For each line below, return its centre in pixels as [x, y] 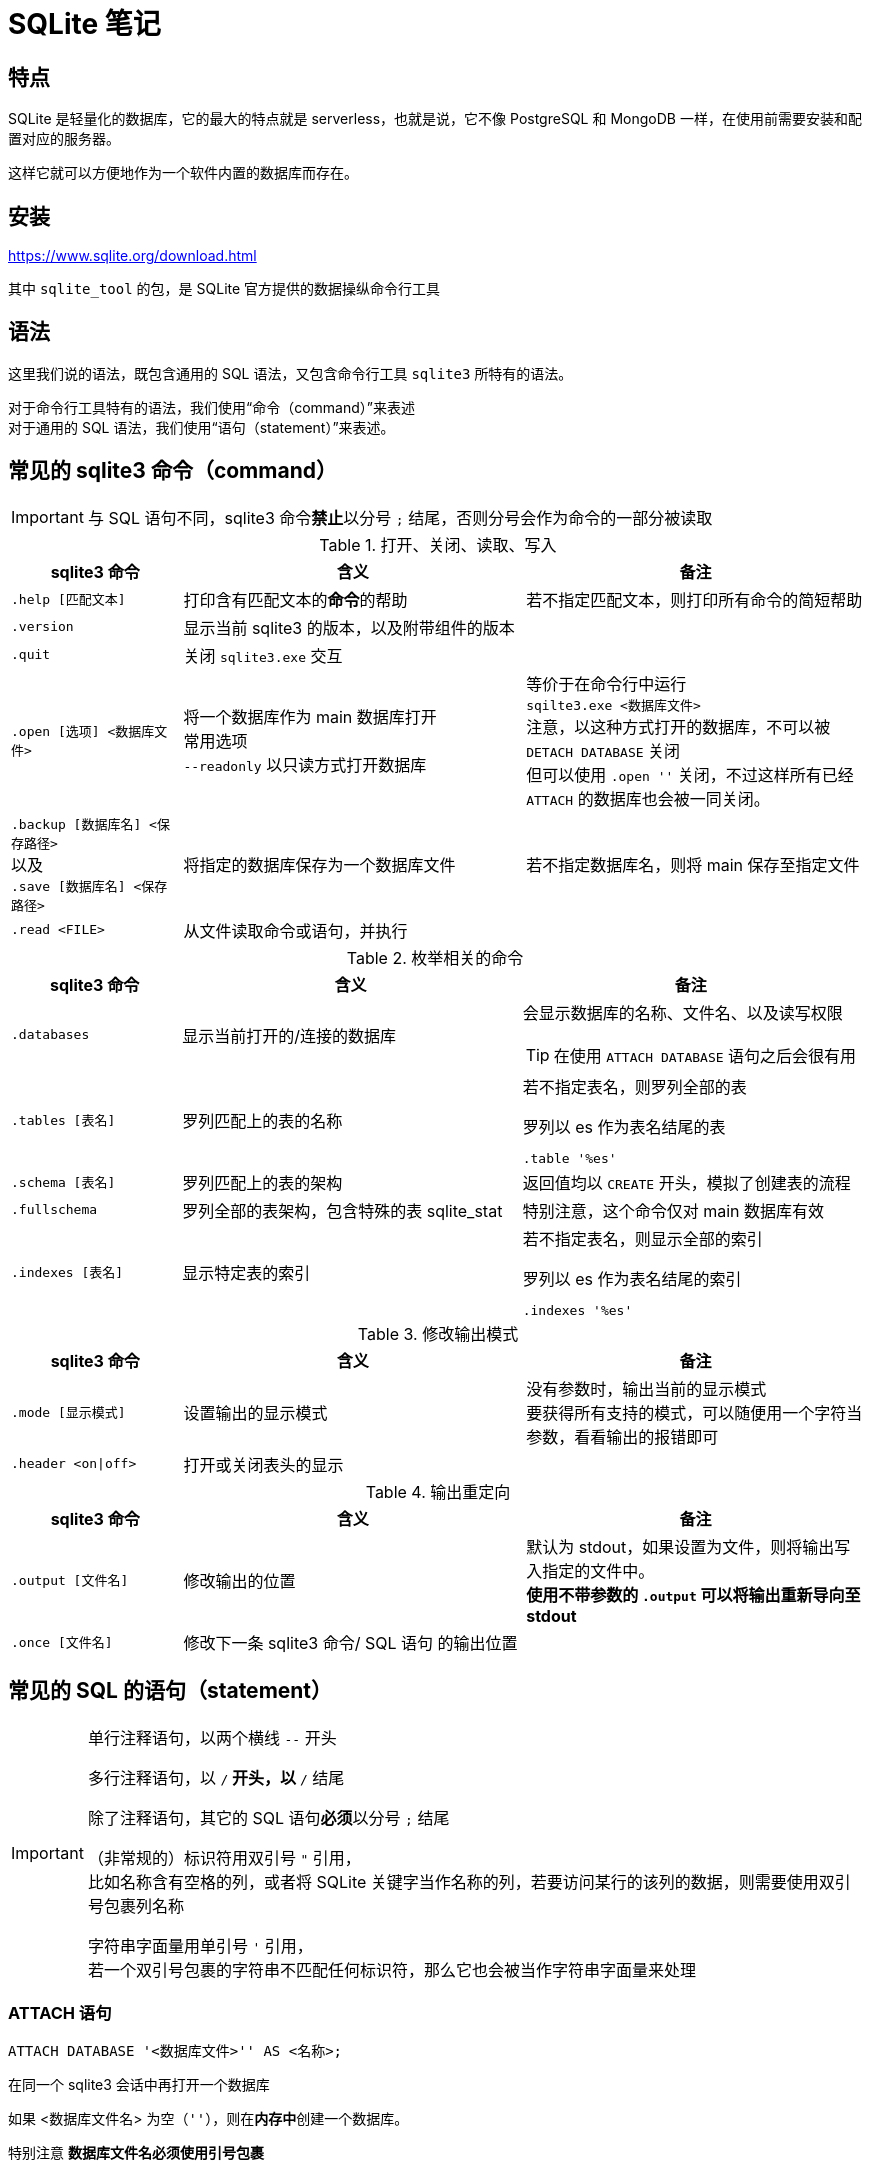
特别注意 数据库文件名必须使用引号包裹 [136, 2153]
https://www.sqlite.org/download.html [132, 256]
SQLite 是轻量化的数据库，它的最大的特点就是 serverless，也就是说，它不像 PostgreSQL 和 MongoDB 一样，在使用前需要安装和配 [435, 119]
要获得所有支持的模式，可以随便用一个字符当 [694, 1412]
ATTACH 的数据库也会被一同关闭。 [648, 798]
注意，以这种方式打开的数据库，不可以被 [678, 726]
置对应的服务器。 [64, 139]
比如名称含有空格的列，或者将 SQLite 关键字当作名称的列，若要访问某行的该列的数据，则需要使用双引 [469, 1881]
